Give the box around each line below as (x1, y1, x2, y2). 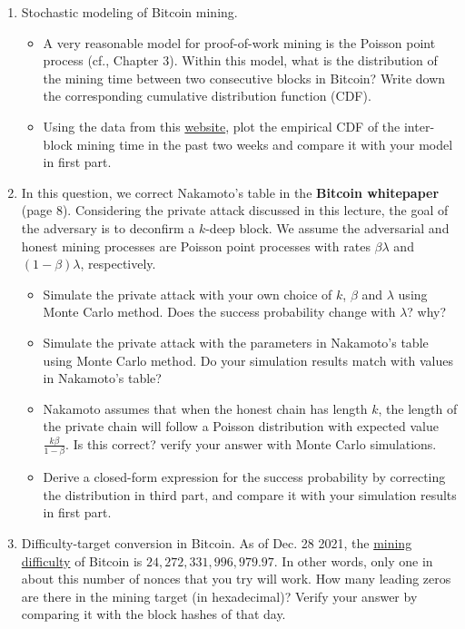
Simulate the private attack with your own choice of (43, 284, 332, 303)
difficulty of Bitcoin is (21, 551, 143, 570)
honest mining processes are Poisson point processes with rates (21, 236, 371, 255)
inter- (403, 116, 435, 135)
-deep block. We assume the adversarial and (205, 218, 450, 237)
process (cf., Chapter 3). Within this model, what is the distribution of (43, 51, 438, 70)
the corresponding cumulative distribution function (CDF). (43, 86, 371, 105)
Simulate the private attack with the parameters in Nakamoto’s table (43, 332, 429, 351)
